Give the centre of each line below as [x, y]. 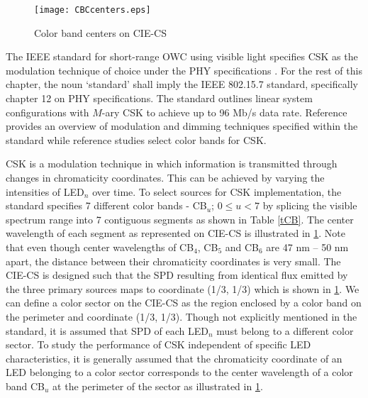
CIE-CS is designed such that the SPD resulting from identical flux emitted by [177, 275]
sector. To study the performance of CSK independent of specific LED [158, 344]
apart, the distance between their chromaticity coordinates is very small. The [173, 261]
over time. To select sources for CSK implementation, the [217, 191]
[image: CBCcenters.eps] [93, 10]
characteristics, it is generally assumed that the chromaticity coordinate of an [174, 358]
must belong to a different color [285, 330]
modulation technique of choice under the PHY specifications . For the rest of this [184, 70]
